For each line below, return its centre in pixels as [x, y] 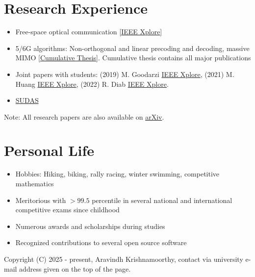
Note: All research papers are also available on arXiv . [84, 116]
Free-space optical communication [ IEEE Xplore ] [89, 32]
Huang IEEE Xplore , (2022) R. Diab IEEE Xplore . [92, 84]
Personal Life [49, 150]
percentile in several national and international [162, 200]
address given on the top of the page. [75, 268]
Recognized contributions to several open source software [101, 242]
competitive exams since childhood [67, 210]
